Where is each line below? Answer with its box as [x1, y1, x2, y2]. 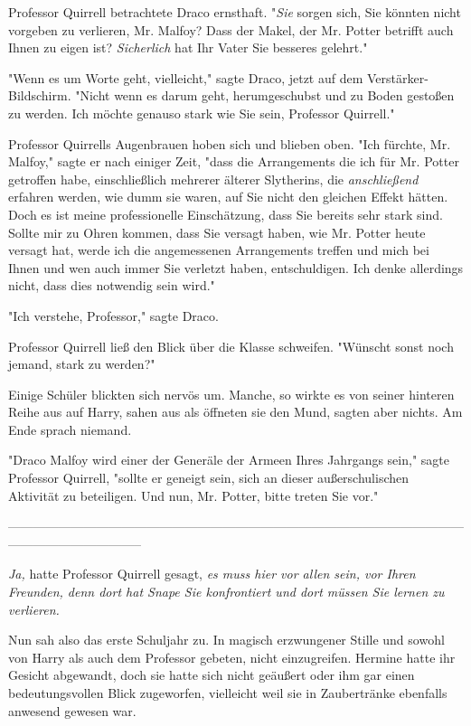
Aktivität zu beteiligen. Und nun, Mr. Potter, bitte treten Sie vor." [8, 486, 379, 504]
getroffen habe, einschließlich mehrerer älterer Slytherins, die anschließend [8, 169, 419, 188]
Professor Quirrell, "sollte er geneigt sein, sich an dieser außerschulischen [8, 468, 410, 487]
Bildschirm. [8, 86, 71, 105]
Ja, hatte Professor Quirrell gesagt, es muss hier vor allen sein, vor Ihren [8, 564, 416, 583]
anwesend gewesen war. [8, 701, 137, 720]
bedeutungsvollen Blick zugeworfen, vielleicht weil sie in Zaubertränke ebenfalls [8, 684, 447, 702]
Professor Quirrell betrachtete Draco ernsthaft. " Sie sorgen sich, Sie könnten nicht [8, 3, 461, 21]
